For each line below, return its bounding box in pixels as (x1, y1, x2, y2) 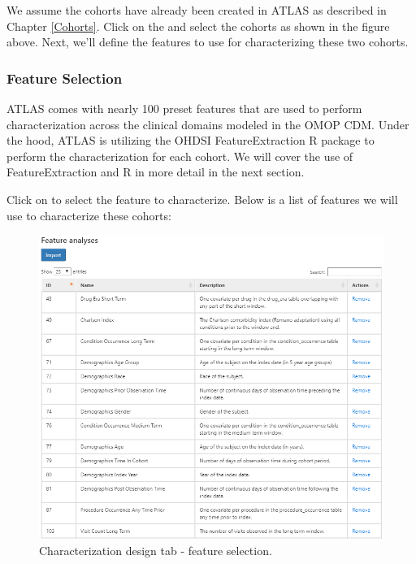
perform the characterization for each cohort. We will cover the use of (6, 147, 353, 164)
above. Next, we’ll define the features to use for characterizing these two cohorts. (6, 33, 409, 50)
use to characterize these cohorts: (6, 206, 171, 223)
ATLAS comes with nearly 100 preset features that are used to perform (6, 100, 362, 116)
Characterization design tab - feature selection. (39, 541, 272, 558)
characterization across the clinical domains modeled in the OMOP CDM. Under (6, 115, 409, 132)
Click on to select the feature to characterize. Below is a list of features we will (6, 190, 398, 207)
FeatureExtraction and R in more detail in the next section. (6, 163, 305, 180)
